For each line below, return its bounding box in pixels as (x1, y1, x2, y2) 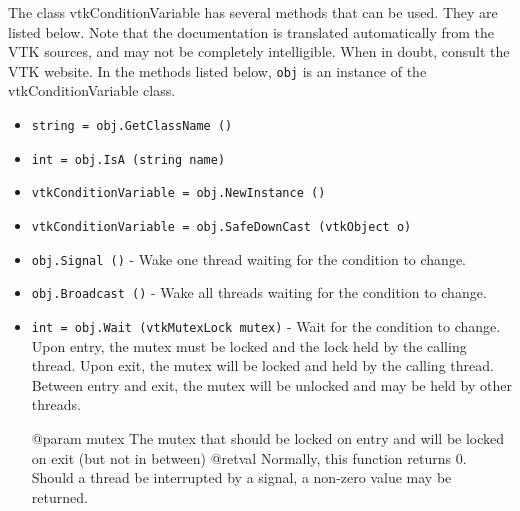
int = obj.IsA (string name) (31, 152, 226, 167)
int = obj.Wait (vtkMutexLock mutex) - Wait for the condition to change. (31, 315, 501, 336)
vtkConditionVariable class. (8, 80, 176, 101)
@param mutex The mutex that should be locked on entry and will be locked (31, 428, 505, 448)
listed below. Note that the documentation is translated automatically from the (8, 21, 495, 42)
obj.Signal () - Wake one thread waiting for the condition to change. (31, 248, 467, 269)
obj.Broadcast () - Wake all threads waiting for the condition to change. (31, 282, 487, 303)
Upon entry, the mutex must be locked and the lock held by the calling (31, 335, 467, 356)
